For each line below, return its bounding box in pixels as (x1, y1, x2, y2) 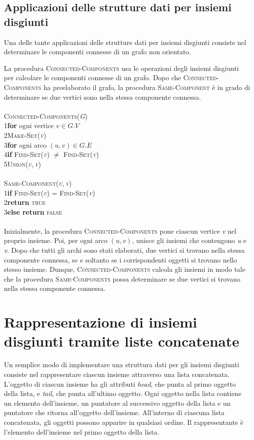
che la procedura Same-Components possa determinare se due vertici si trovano (4, 273, 241, 284)
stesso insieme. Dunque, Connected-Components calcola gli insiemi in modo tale (4, 264, 246, 274)
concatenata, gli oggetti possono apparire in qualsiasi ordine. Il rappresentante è (4, 417, 244, 427)
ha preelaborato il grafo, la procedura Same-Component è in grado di (43, 82, 250, 92)
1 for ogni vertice (4, 120, 54, 131)
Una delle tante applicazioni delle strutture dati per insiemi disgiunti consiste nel (4, 37, 246, 47)
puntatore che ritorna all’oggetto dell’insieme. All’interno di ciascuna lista (4, 407, 225, 418)
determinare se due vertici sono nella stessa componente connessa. (4, 91, 201, 102)
